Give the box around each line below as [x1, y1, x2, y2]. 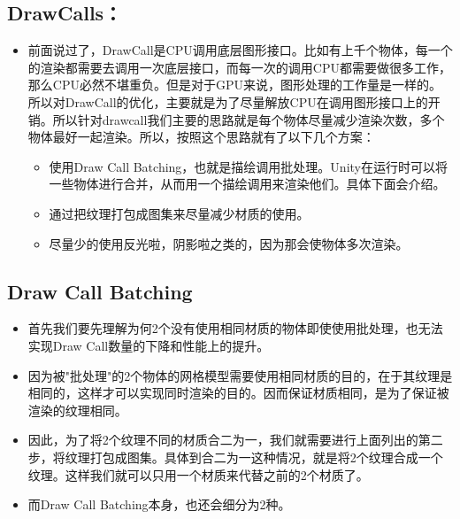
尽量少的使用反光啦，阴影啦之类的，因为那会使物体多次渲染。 [49, 234, 409, 252]
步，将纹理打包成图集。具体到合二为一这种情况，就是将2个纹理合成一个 [27, 447, 443, 466]
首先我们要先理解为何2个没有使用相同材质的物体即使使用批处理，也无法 [27, 319, 443, 337]
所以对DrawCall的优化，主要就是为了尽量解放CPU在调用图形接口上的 [27, 92, 428, 111]
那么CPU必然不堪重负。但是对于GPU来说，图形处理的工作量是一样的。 [27, 75, 441, 94]
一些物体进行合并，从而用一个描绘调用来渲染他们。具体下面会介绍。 [49, 174, 446, 193]
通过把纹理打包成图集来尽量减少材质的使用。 [49, 204, 310, 222]
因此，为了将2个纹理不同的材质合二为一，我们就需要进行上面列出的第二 [27, 430, 443, 449]
